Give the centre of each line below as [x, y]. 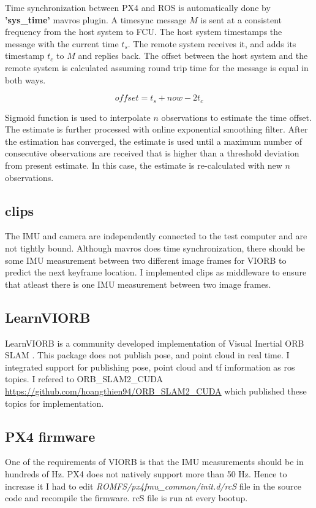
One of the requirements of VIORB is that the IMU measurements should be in [154, 462]
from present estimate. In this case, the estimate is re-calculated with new [144, 165]
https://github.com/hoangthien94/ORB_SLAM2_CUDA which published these [156, 391]
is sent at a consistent [241, 19]
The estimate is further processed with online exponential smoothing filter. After [156, 129]
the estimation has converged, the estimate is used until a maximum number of [153, 141]
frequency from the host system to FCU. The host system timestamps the [144, 32]
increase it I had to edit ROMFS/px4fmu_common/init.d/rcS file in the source [153, 486]
